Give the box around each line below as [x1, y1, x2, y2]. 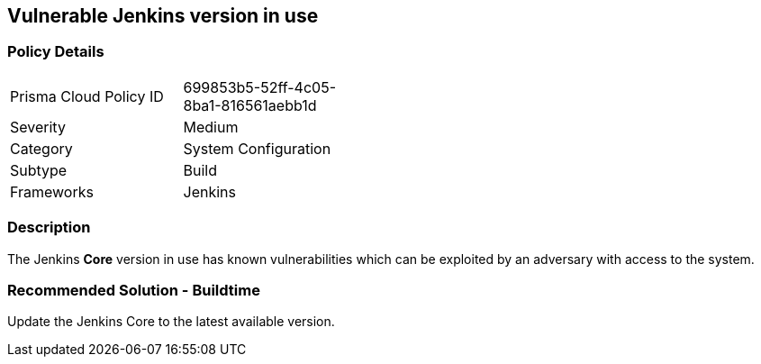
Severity [10, 117, 66, 136]
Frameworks [10, 182, 94, 201]
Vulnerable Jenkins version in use [7, 5, 319, 27]
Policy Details [7, 42, 104, 61]
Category [10, 139, 73, 158]
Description [7, 218, 91, 237]
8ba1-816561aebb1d [183, 96, 317, 114]
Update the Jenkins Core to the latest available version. [7, 314, 335, 330]
